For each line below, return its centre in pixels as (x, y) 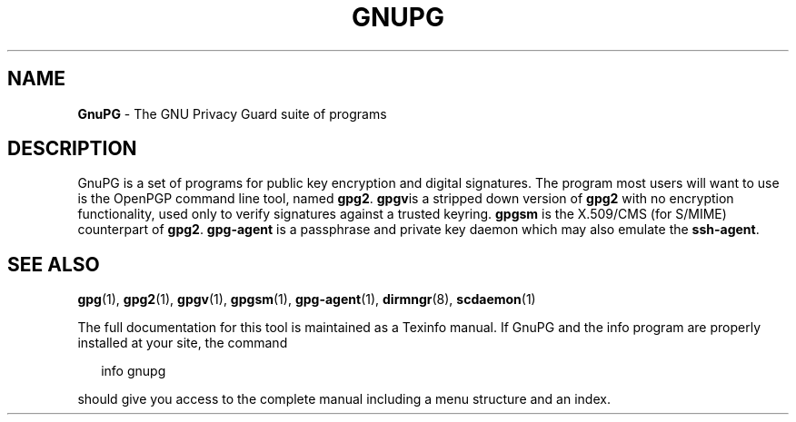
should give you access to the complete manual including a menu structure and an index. (344, 399)
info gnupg (134, 371)
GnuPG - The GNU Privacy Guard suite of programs (232, 113)
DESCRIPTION (72, 149)
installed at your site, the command (183, 343)
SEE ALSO (54, 264)
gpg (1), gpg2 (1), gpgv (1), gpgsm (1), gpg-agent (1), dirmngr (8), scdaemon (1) (307, 299)
